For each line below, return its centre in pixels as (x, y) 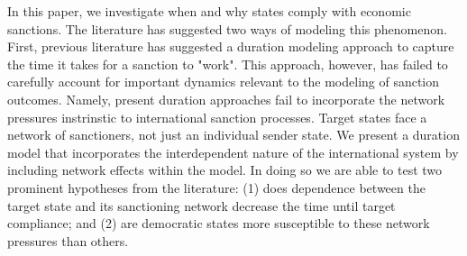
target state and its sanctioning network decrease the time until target (201, 205)
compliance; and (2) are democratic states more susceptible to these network (219, 223)
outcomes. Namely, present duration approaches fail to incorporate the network (226, 99)
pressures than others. (68, 240)
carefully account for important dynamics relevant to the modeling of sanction (224, 82)
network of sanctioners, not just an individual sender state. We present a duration (233, 135)
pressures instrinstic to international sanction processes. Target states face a (217, 117)
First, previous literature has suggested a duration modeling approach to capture (231, 46)
